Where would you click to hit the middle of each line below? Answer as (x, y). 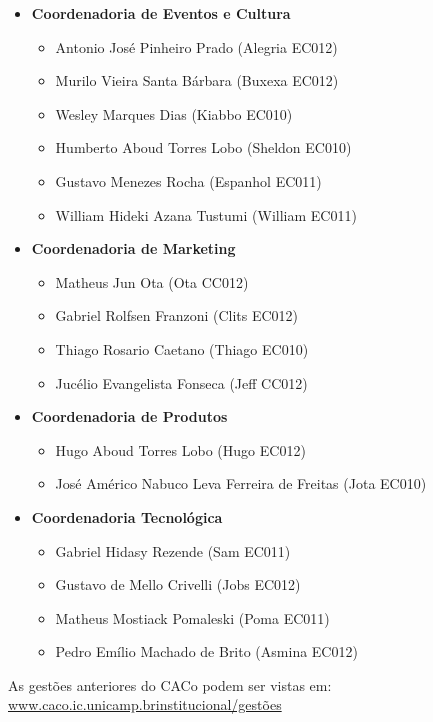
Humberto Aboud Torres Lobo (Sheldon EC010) (203, 147)
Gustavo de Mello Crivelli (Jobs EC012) (178, 584)
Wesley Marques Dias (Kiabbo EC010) (174, 113)
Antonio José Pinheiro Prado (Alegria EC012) (196, 46)
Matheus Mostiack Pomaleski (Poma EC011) (192, 617)
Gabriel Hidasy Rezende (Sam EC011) (173, 550)
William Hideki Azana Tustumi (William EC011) (206, 214)
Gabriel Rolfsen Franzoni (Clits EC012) (177, 315)
